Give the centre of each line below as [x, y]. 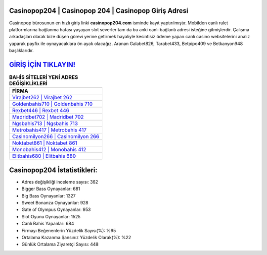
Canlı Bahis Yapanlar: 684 [48, 224]
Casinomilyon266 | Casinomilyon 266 [56, 136]
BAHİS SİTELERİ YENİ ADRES [44, 77]
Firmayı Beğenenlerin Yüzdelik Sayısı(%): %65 [69, 230]
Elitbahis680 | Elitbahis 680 [44, 156]
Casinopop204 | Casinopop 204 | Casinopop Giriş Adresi [99, 11]
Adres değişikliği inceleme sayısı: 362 [60, 182]
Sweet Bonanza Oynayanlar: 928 [55, 203]
